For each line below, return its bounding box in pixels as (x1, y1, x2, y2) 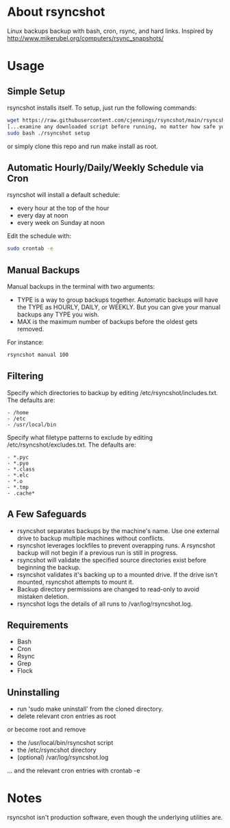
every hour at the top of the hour (16, 204, 110, 213)
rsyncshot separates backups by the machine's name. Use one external (16, 526, 220, 535)
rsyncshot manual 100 (7, 351, 69, 359)
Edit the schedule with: (7, 232, 72, 240)
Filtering (7, 370, 44, 382)
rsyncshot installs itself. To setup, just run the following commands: (7, 104, 197, 112)
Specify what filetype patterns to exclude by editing (7, 433, 153, 441)
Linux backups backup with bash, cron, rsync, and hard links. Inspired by (7, 27, 214, 35)
